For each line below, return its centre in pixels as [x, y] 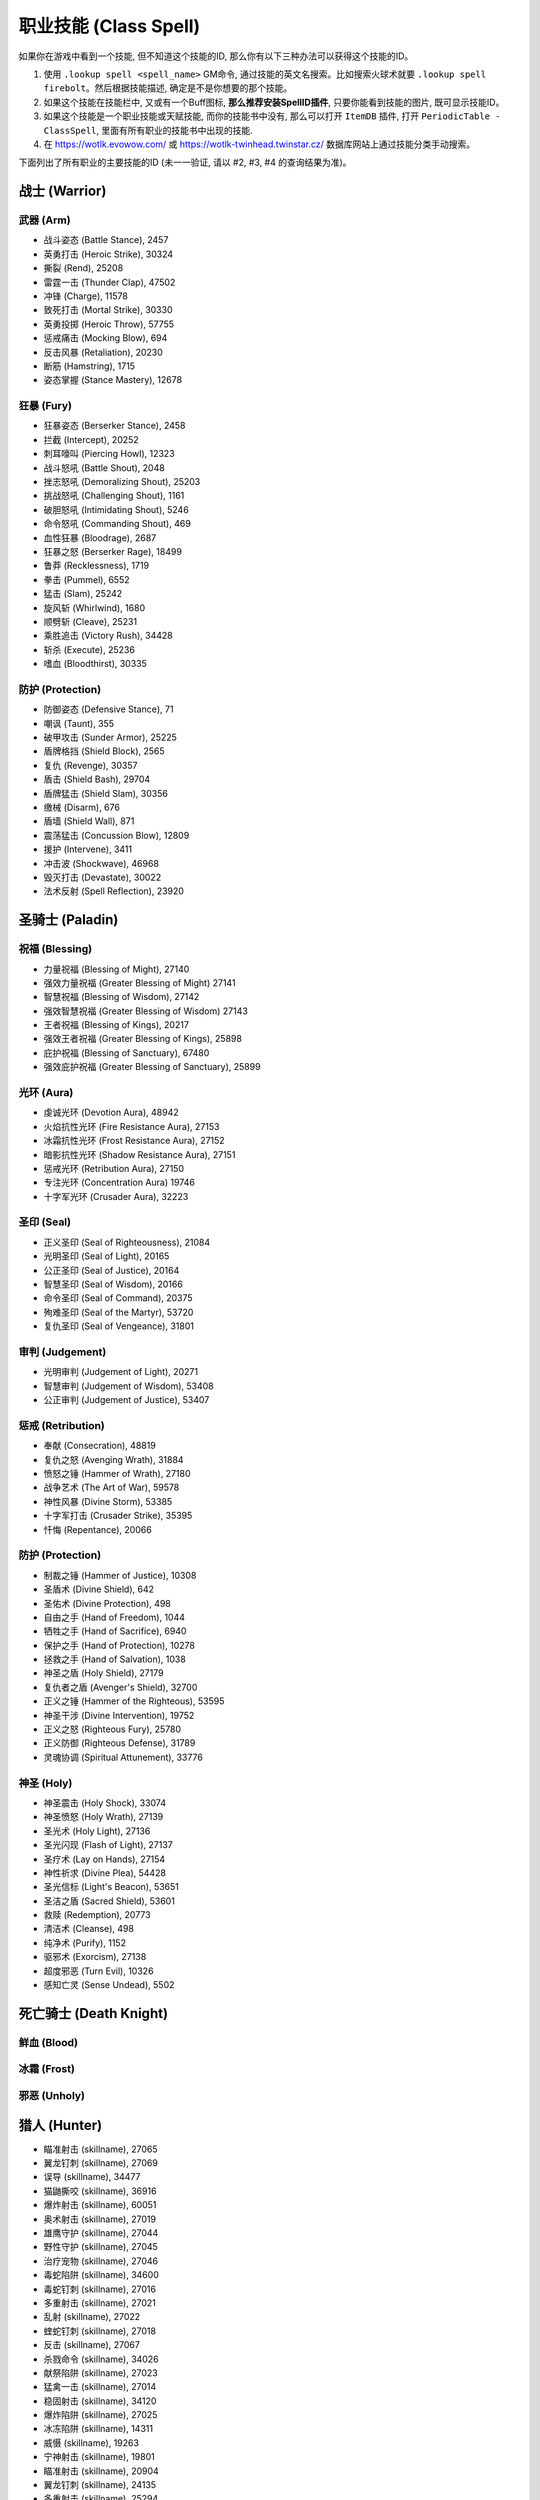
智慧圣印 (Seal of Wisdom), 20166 [113, 1284]
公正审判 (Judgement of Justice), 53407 [126, 1400]
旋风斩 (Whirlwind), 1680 [94, 607]
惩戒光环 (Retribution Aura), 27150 [114, 1168]
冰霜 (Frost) [46, 2069]
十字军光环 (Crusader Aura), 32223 [116, 1196]
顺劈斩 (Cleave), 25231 [90, 621]
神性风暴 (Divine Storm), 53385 [108, 1501]
